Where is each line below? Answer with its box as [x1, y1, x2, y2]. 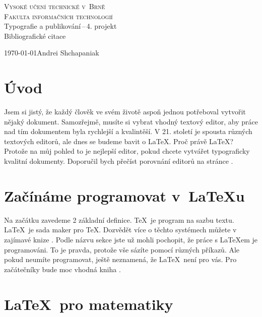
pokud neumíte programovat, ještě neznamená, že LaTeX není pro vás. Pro [4, 254, 237, 265]
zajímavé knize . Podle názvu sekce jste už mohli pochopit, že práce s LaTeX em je [4, 234, 258, 244]
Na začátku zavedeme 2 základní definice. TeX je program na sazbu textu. [4, 214, 234, 225]
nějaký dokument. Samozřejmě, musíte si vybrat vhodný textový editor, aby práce [4, 116, 258, 126]
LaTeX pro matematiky [4, 293, 173, 314]
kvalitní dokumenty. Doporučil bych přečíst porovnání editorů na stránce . [4, 156, 233, 166]
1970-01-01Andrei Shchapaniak [4, 47, 99, 58]
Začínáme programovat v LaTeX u [4, 185, 245, 206]
